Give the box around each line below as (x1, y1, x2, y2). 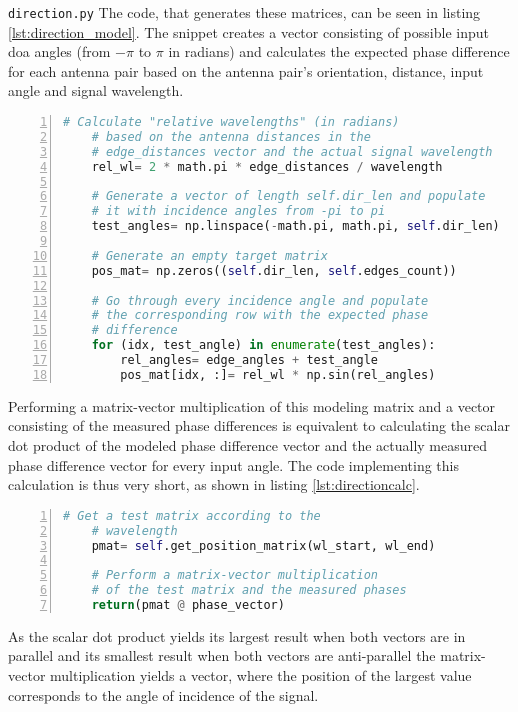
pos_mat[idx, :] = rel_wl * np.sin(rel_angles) (120, 367, 436, 382)
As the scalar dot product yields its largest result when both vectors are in (8, 625, 466, 646)
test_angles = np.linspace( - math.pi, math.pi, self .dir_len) (91, 219, 500, 234)
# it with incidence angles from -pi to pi (91, 204, 386, 219)
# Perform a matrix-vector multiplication (91, 568, 378, 583)
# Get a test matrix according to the (63, 508, 321, 523)
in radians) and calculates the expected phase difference (168, 41, 510, 62)
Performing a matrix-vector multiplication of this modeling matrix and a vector (8, 395, 496, 416)
